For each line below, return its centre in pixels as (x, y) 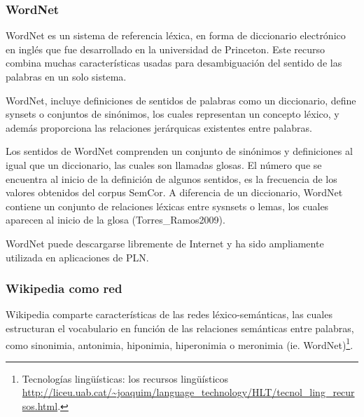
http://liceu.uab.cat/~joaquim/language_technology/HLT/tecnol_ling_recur (188, 392)
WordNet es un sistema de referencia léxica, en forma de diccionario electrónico (176, 35)
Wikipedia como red (64, 288)
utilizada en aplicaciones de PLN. (77, 257)
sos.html (40, 405)
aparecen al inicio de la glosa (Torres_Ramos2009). (115, 220)
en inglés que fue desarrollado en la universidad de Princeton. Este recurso (166, 49)
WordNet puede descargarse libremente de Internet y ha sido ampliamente (165, 243)
